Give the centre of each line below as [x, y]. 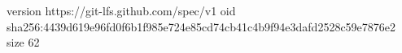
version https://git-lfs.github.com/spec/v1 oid [121, 10]
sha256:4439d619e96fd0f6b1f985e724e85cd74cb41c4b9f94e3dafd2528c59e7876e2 [201, 26]
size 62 [23, 42]
